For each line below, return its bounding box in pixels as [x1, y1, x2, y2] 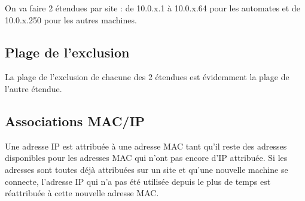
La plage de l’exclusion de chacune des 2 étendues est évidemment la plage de [5, 71, 289, 83]
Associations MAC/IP [5, 111, 145, 130]
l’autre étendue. [5, 82, 62, 95]
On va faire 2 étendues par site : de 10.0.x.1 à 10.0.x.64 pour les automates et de [5, 2, 300, 14]
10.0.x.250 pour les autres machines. [5, 13, 137, 26]
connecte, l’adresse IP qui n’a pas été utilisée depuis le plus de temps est [5, 175, 271, 187]
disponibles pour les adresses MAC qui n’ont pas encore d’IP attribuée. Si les [5, 151, 288, 164]
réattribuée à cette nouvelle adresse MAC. [5, 187, 159, 199]
